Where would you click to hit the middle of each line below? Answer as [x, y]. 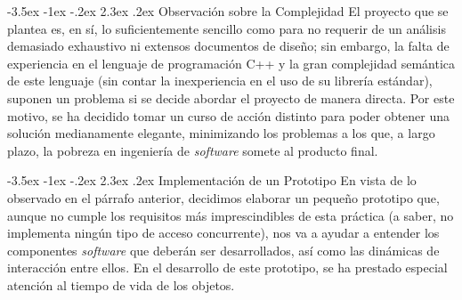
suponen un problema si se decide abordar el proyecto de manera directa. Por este [231, 97]
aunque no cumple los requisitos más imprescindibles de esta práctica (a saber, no [231, 215]
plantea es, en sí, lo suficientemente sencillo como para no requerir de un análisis [227, 28]
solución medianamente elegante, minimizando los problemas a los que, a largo [221, 133]
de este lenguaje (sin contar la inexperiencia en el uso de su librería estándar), [220, 81]
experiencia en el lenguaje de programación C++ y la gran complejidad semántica [231, 63]
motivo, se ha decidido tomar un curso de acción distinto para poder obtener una [229, 115]
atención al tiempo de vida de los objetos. [121, 284]
